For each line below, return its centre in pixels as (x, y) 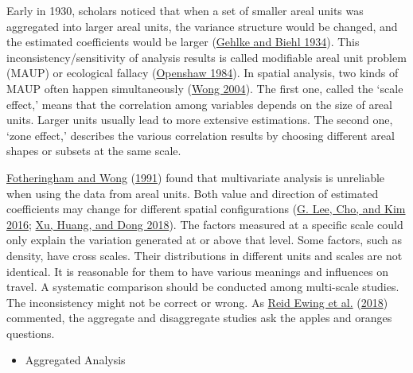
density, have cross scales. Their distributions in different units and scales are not (205, 255)
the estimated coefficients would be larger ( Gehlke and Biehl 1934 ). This (183, 42)
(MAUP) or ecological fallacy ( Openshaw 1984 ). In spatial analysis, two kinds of (203, 73)
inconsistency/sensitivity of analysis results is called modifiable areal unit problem (206, 57)
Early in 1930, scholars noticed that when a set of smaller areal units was (185, 10)
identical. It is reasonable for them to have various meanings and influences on (197, 271)
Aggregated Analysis (75, 360)
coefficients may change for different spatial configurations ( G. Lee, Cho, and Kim (206, 209)
